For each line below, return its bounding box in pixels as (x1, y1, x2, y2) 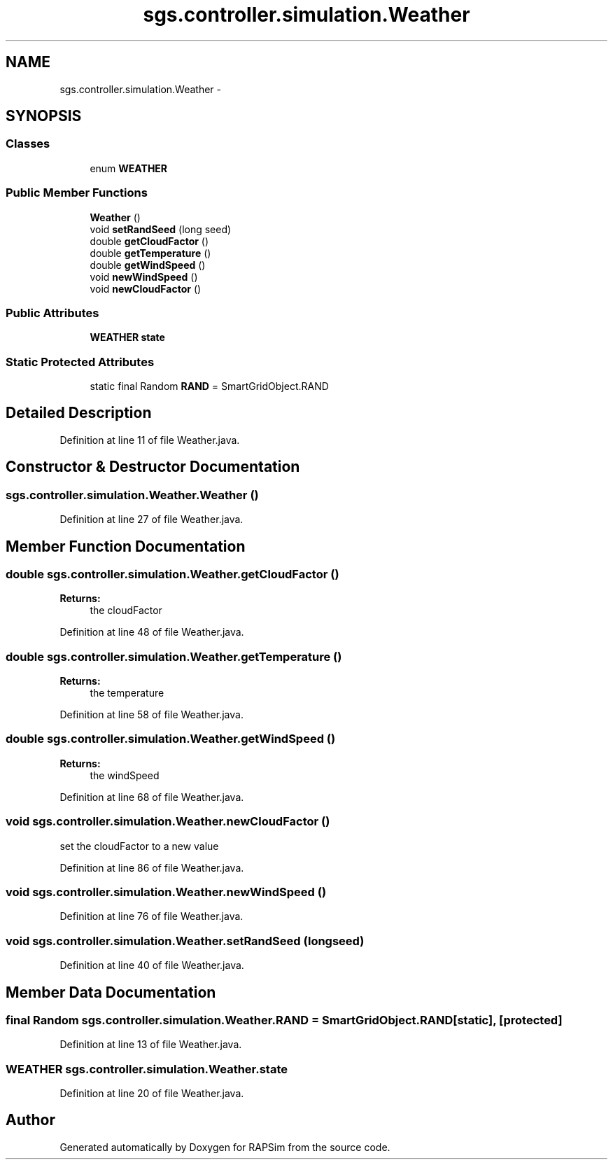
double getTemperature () (90, 246, 211, 259)
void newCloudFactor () (90, 282, 202, 295)
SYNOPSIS (6, 107, 82, 125)
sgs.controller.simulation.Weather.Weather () (6, 487, 259, 502)
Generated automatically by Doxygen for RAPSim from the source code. (59, 1140, 390, 1153)
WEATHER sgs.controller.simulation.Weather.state (6, 1061, 288, 1076)
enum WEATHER (90, 162, 168, 174)
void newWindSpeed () (90, 270, 198, 283)
